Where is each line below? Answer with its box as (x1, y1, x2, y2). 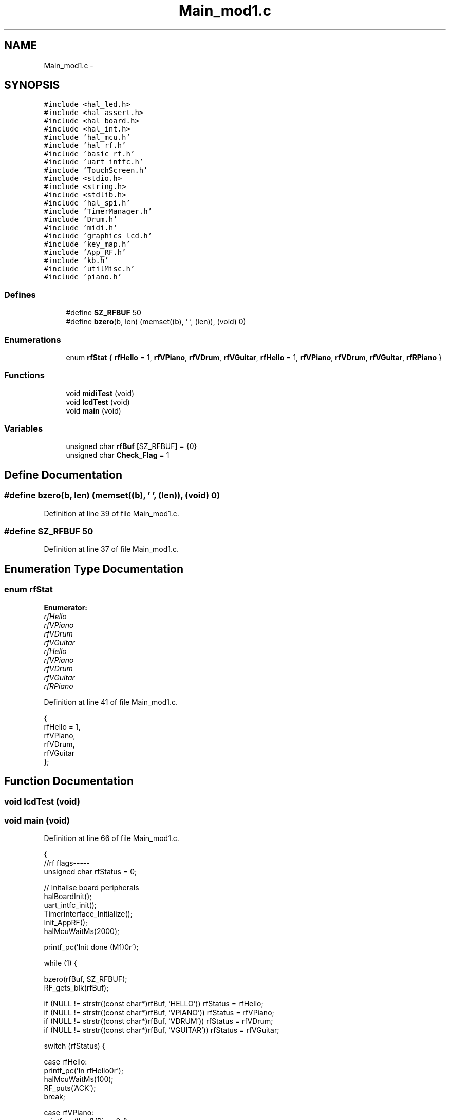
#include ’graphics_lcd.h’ (44, 232, 153, 240)
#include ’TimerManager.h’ (44, 207, 153, 216)
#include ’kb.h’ (44, 256, 109, 265)
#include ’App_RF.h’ (44, 248, 126, 257)
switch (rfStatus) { (44, 1041, 105, 1051)
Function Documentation (4, 775, 134, 788)
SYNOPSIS (4, 79, 60, 92)
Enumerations (4, 334, 61, 345)
